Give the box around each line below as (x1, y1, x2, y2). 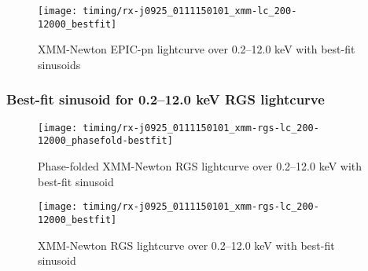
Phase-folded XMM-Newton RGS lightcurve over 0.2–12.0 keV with (38, 158, 362, 174)
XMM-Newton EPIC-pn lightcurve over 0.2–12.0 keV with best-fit (38, 41, 355, 57)
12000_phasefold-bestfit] (38, 135, 173, 147)
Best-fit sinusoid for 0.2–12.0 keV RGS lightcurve (6, 90, 325, 109)
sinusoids (38, 56, 81, 72)
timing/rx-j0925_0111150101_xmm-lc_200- (83, 5, 297, 16)
